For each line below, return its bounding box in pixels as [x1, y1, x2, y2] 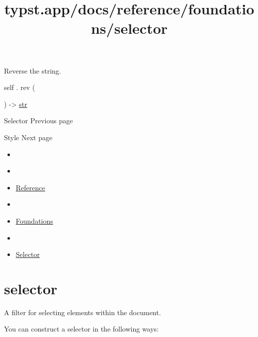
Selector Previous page [4, 115, 73, 126]
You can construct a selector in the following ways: [4, 324, 159, 334]
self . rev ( [4, 82, 35, 92]
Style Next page [4, 132, 53, 142]
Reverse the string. [4, 65, 61, 76]
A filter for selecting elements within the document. [4, 307, 161, 317]
